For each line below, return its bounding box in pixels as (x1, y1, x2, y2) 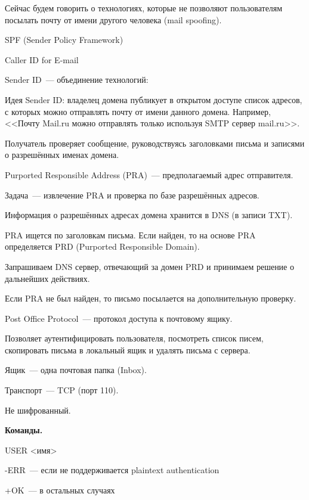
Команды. (5, 424, 43, 436)
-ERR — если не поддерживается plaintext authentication (5, 464, 220, 476)
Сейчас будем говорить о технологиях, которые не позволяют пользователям (5, 2, 283, 14)
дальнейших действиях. (5, 272, 90, 284)
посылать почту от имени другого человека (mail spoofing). (5, 13, 222, 26)
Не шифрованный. (5, 403, 71, 416)
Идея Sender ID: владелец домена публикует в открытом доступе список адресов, (5, 93, 302, 105)
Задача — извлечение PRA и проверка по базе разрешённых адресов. (5, 188, 259, 201)
